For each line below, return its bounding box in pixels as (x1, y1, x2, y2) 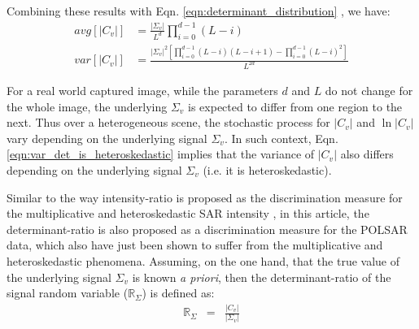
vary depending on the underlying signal (7, 129, 207, 146)
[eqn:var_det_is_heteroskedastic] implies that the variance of (7, 145, 315, 162)
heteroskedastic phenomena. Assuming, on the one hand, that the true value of (7, 252, 399, 269)
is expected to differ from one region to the (188, 97, 403, 115)
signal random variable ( (7, 284, 129, 301)
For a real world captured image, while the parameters (7, 82, 278, 99)
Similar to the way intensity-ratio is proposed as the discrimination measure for (7, 188, 403, 206)
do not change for (325, 82, 413, 99)
